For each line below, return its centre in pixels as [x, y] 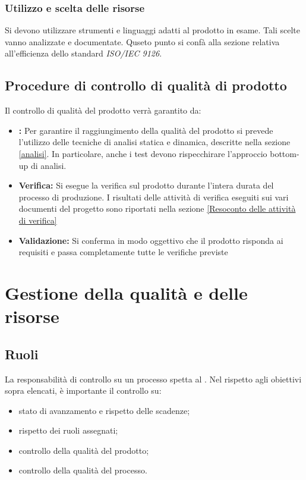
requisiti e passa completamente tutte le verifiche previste [123, 252]
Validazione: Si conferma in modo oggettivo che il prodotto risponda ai [151, 240]
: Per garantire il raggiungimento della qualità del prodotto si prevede [146, 130]
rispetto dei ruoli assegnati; [68, 430]
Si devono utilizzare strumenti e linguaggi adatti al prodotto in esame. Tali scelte [152, 30]
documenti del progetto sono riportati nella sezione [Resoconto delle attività [157, 208]
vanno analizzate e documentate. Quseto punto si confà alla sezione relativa [142, 41]
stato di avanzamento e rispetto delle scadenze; [104, 410]
